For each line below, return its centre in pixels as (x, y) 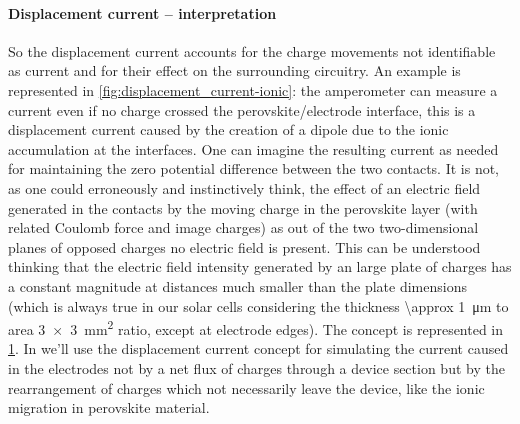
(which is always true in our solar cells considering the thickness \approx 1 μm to (258, 305)
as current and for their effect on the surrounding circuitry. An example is (234, 70)
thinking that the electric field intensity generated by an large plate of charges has (260, 266)
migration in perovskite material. (109, 407)
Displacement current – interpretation (142, 12)
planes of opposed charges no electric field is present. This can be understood (244, 246)
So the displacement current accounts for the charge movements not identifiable (252, 50)
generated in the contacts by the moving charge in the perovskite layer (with (243, 207)
